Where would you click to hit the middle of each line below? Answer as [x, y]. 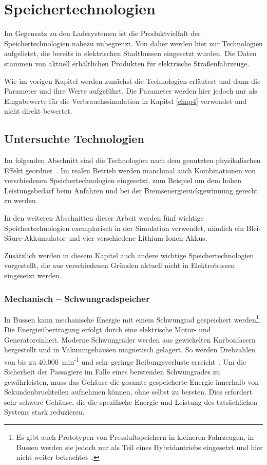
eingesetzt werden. [33, 275]
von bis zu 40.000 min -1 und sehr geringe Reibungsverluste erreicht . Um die [125, 361]
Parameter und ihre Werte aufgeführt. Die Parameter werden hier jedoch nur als [131, 91]
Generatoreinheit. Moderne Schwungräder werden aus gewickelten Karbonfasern [130, 339]
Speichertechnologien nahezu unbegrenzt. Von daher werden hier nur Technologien [133, 43]
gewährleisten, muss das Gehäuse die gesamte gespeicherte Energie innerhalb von [131, 381]
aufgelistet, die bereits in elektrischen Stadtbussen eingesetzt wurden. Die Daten [130, 53]
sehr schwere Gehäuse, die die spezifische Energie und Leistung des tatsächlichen [131, 401]
